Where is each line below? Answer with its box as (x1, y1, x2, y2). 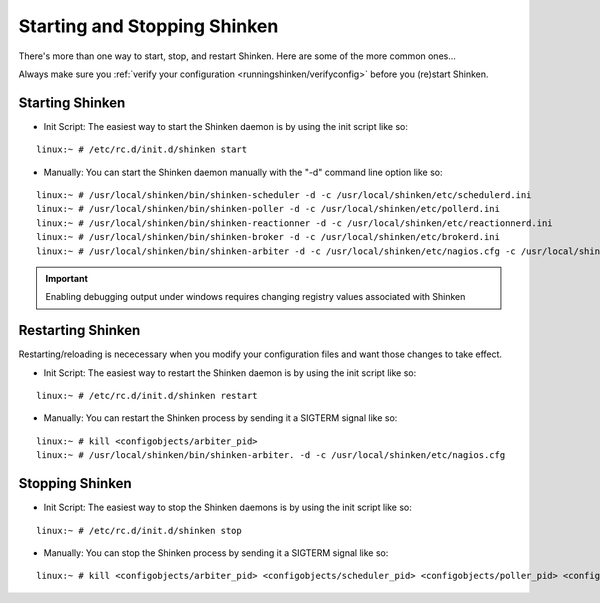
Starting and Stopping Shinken (18, 15, 279, 37)
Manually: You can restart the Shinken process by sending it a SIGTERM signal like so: (43, 412, 398, 424)
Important (45, 272, 89, 284)
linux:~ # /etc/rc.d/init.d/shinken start (36, 144, 248, 155)
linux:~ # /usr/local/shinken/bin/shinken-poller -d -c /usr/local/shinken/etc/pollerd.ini (36, 203, 500, 215)
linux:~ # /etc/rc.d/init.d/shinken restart (36, 390, 259, 402)
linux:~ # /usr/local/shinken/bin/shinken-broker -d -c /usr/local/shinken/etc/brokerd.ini (36, 231, 500, 243)
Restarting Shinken (18, 322, 141, 339)
